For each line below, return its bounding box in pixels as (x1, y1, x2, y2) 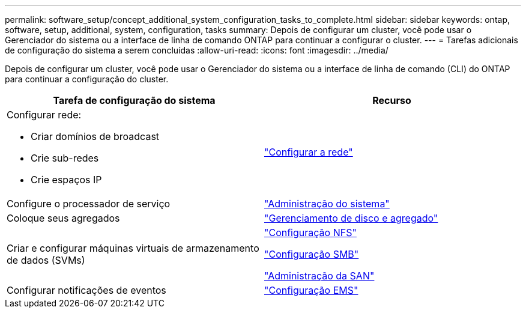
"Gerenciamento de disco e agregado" (264, 212, 438, 224)
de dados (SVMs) (7, 254, 85, 266)
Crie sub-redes (31, 152, 99, 164)
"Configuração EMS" (264, 284, 358, 296)
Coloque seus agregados (7, 212, 120, 224)
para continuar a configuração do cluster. (5, 74, 169, 84)
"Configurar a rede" (264, 146, 353, 158)
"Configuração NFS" (264, 226, 357, 239)
